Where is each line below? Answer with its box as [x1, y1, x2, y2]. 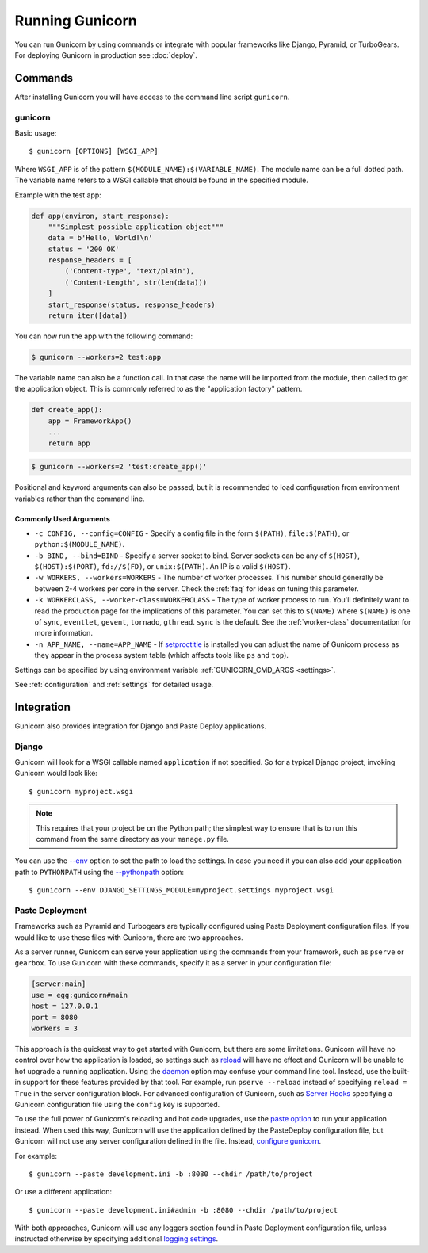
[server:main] [31, 980, 86, 988]
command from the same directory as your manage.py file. [36, 834, 229, 843]
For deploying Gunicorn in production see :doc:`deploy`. [14, 50, 198, 59]
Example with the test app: [14, 190, 102, 200]
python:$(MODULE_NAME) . [34, 540, 125, 549]
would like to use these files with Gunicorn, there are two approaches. [14, 932, 243, 942]
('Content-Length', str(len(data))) [64, 277, 208, 287]
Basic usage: [14, 128, 57, 138]
